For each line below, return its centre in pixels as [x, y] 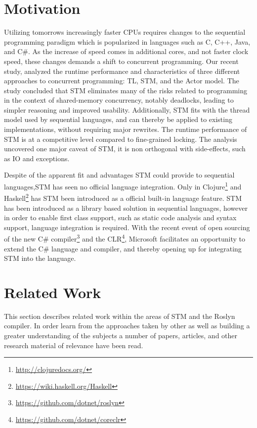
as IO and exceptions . [37, 158]
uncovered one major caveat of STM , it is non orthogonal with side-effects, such [125, 149]
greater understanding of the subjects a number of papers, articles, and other [121, 336]
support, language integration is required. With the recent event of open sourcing [127, 227]
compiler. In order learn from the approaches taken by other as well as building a [127, 326]
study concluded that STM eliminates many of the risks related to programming [126, 90]
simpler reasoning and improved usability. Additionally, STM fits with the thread [127, 109]
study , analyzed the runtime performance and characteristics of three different [122, 71]
